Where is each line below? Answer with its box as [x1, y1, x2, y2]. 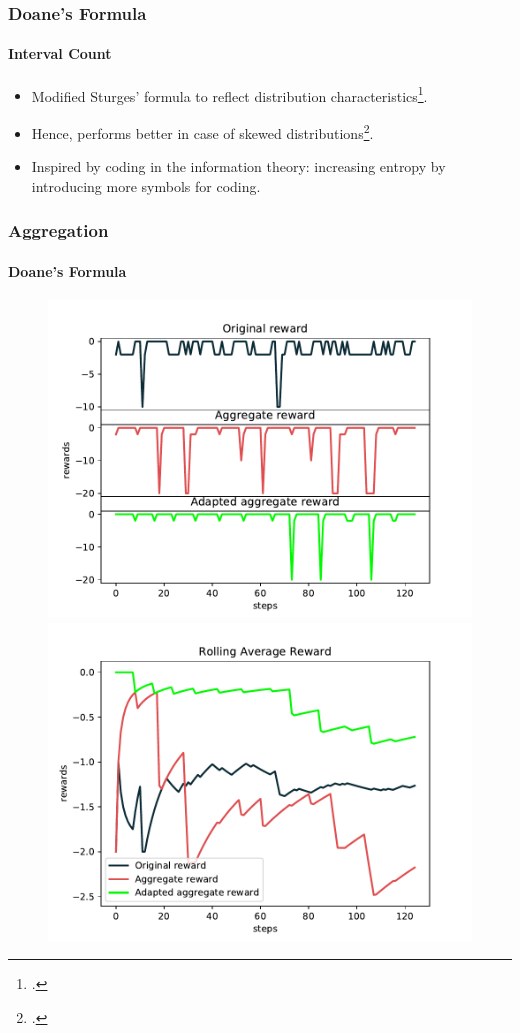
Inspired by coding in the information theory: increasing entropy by [31, 156, 446, 177]
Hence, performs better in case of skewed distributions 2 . [31, 119, 374, 143]
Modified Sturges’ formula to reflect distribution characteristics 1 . [31, 82, 428, 106]
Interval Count [8, 43, 112, 64]
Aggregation [8, 218, 109, 243]
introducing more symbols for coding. [31, 175, 261, 196]
